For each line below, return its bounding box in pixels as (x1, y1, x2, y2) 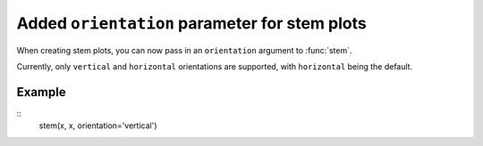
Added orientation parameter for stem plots (16, 13, 367, 33)
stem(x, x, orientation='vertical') (38, 120, 157, 131)
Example (16, 85, 66, 100)
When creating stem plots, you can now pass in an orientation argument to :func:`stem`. (16, 45, 352, 55)
